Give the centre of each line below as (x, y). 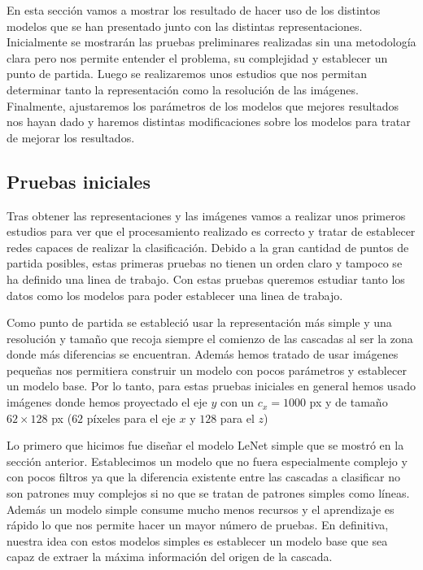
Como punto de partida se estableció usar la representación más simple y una (199, 322)
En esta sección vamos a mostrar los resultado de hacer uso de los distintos (194, 10)
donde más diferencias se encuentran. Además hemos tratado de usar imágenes (203, 354)
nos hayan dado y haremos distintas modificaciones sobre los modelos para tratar (209, 122)
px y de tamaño (349, 402)
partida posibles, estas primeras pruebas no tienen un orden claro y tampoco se (205, 263)
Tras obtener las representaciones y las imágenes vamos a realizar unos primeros (206, 215)
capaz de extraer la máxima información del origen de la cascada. (170, 557)
